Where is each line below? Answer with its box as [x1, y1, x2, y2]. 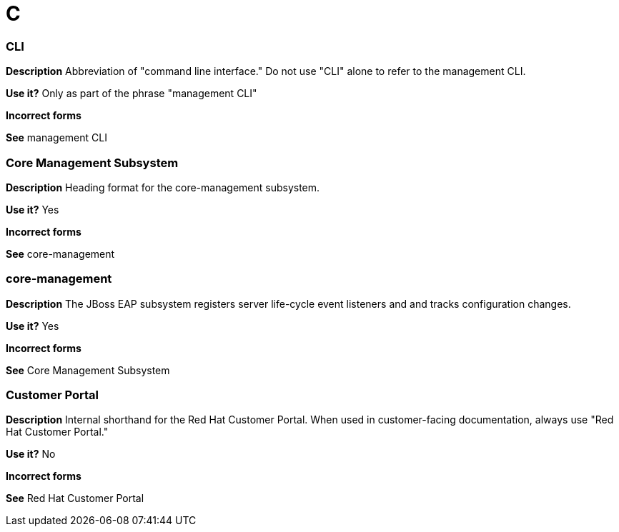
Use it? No [6, 448, 56, 461]
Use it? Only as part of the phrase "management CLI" [6, 87, 257, 100]
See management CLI [6, 131, 107, 144]
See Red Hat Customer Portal [6, 492, 144, 505]
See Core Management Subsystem [6, 363, 170, 376]
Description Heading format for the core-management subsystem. [6, 181, 320, 194]
